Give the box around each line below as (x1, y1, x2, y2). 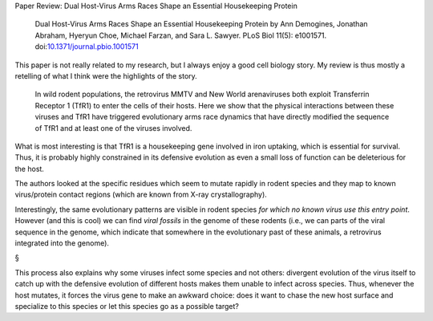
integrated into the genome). (14, 238, 110, 248)
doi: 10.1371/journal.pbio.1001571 (34, 42, 140, 51)
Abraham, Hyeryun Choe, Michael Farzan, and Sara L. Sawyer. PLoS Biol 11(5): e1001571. (34, 30, 327, 40)
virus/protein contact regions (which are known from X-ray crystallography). (14, 189, 268, 200)
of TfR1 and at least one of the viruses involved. (34, 123, 192, 132)
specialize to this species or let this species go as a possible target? (14, 301, 240, 311)
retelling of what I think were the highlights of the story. (14, 71, 198, 80)
